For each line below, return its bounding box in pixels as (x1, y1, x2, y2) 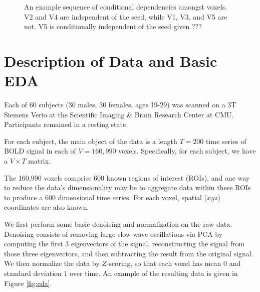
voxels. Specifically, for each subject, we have (118, 145, 256, 156)
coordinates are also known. (4, 202, 89, 212)
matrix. (28, 156, 51, 166)
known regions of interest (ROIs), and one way (106, 172, 250, 183)
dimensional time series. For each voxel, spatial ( (58, 192, 207, 202)
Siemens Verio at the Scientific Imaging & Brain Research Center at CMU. (4, 109, 234, 119)
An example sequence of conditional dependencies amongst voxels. (24, 2, 227, 12)
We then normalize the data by (4, 258, 100, 268)
